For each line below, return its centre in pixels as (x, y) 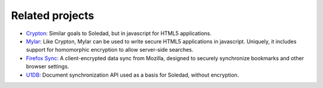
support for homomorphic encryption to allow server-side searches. (110, 50)
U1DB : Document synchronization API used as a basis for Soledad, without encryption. (132, 75)
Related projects (53, 15)
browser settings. (48, 67)
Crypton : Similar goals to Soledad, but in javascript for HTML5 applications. (119, 33)
